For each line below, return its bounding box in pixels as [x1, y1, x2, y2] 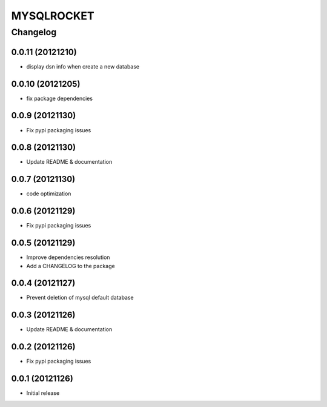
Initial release [26, 389, 60, 397]
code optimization [26, 190, 71, 197]
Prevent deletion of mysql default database [26, 294, 134, 301]
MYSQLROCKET [11, 9, 94, 22]
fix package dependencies [26, 95, 93, 102]
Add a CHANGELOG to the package [26, 262, 115, 269]
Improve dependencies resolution [26, 254, 110, 261]
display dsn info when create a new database [26, 62, 139, 70]
